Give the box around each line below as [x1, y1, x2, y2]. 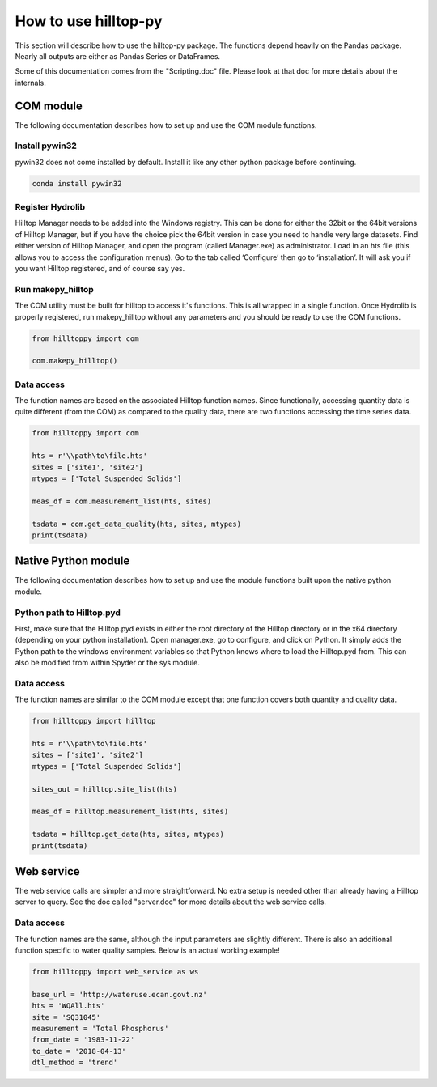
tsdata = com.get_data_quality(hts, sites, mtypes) [32, 519, 242, 529]
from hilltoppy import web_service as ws [32, 967, 199, 976]
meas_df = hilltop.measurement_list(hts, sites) [32, 807, 229, 817]
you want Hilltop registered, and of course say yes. [15, 264, 185, 274]
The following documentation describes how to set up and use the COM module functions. [15, 120, 317, 130]
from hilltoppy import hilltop [32, 716, 157, 726]
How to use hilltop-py [15, 12, 163, 30]
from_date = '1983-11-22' [32, 1035, 135, 1044]
